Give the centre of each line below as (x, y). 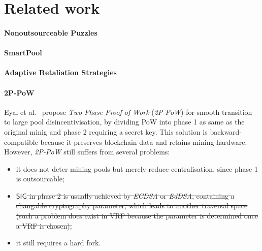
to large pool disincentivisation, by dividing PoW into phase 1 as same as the (124, 122)
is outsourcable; (40, 179)
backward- (226, 131)
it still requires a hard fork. (58, 243)
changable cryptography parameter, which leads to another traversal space (132, 206)
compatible (21, 142)
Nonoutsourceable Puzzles (51, 32)
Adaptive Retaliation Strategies (60, 72)
